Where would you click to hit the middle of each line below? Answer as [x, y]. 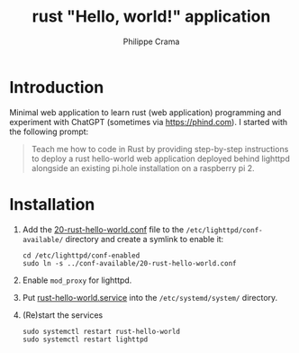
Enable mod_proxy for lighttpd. [77, 280]
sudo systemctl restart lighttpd [85, 339]
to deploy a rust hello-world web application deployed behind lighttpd [160, 158]
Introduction [57, 87]
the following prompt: [49, 131]
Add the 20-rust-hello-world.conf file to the [103, 229]
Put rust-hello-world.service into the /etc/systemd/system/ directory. [150, 297]
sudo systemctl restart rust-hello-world [101, 331]
